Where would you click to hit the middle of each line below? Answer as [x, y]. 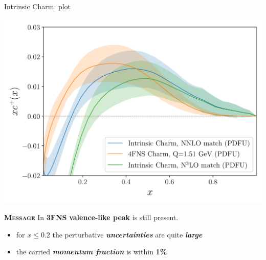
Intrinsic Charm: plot [38, 6]
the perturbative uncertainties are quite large [127, 234]
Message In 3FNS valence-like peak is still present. [91, 217]
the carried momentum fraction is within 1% [92, 252]
